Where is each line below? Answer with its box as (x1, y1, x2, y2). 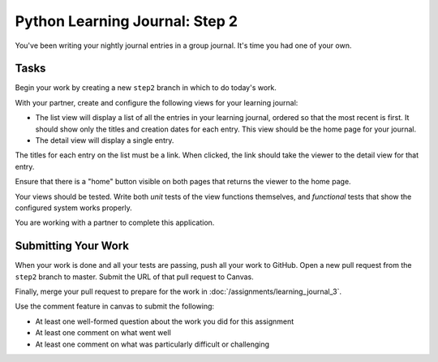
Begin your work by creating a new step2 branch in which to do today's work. (15, 83, 277, 93)
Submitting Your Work (15, 239, 130, 253)
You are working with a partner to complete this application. (15, 218, 215, 227)
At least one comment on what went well (35, 328, 172, 338)
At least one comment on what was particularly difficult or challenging (35, 339, 270, 349)
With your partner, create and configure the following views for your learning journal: (15, 97, 298, 107)
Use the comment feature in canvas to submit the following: (15, 301, 215, 312)
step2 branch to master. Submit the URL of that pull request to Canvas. (15, 272, 255, 282)
